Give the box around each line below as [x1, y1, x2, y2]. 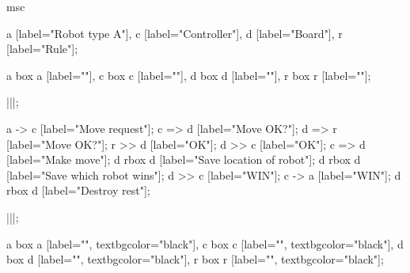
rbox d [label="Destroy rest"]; [6, 182, 150, 199]
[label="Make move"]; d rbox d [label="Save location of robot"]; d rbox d [6, 151, 361, 168]
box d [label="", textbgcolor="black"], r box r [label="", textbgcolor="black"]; [6, 251, 384, 267]
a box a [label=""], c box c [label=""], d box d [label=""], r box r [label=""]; [6, 66, 371, 83]
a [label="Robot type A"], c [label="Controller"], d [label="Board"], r [6, 25, 343, 41]
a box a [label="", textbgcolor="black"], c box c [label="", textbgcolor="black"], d [6, 235, 404, 252]
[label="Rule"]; [6, 40, 78, 57]
